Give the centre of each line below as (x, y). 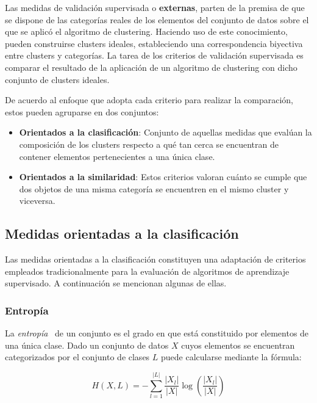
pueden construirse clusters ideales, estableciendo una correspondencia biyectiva (154, 43)
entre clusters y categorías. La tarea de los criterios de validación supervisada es (154, 55)
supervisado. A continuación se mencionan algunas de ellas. (116, 283)
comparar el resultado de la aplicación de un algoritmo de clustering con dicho (151, 67)
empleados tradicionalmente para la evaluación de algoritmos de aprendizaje (147, 271)
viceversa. (37, 201)
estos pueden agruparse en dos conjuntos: (82, 111)
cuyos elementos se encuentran (238, 345)
